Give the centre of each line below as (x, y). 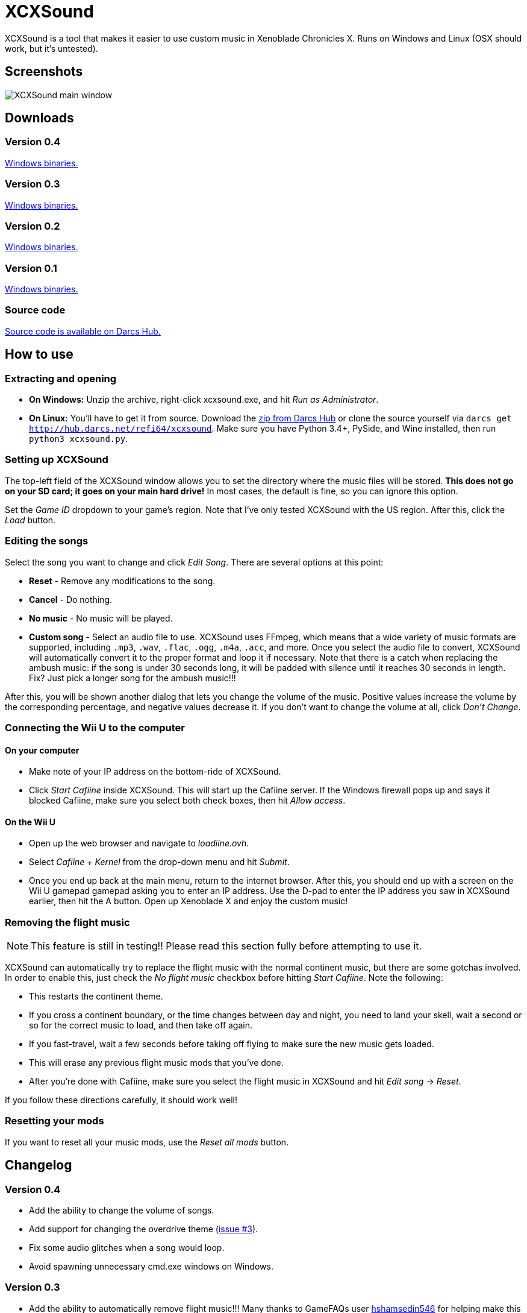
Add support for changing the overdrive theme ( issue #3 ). (144, 1229)
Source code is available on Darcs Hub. (83, 331)
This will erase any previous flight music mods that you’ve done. (156, 1063)
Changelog (39, 1165)
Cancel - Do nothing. (71, 599)
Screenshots (44, 72)
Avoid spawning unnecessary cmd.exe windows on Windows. (151, 1267)
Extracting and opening (61, 378)
